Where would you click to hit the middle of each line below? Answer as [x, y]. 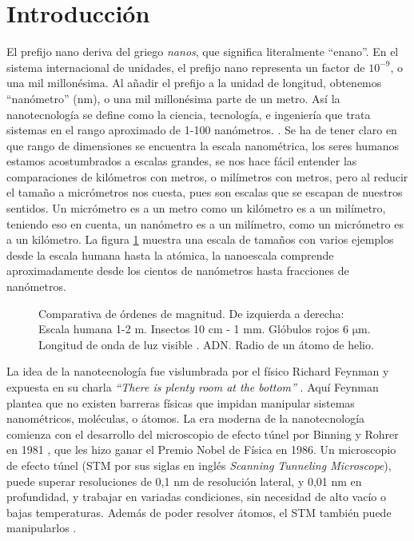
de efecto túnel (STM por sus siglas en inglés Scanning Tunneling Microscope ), [199, 465]
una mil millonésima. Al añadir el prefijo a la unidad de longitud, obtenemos [194, 83]
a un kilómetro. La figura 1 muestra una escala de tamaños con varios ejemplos [200, 239]
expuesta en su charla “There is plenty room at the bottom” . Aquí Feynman [193, 387]
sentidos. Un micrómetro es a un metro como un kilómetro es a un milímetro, [196, 208]
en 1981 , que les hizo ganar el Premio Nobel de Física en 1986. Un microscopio [201, 450]
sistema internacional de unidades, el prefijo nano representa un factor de [186, 67]
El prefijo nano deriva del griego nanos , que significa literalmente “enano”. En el [203, 52]
